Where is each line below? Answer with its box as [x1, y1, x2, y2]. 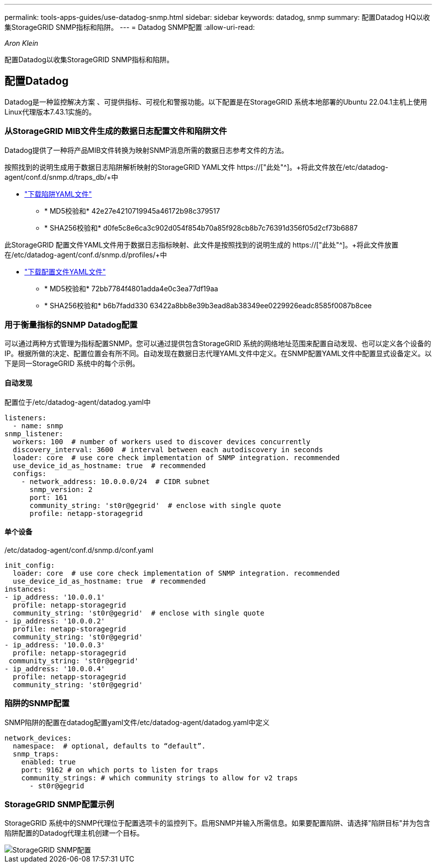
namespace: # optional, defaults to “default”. [12, 742, 206, 750]
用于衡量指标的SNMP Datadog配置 [4, 319, 138, 330]
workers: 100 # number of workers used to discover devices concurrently [12, 437, 311, 446]
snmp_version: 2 [29, 485, 93, 494]
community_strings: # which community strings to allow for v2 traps [21, 773, 298, 782]
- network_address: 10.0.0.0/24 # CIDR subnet [21, 477, 210, 486]
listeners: [4, 413, 47, 422]
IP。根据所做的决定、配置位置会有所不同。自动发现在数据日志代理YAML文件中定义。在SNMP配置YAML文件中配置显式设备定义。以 [4, 349, 432, 358]
